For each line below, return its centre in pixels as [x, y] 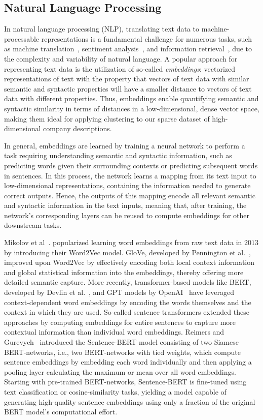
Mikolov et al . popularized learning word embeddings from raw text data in [123, 242]
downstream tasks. [33, 225]
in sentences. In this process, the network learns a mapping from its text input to [130, 175]
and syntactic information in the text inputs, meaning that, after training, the [125, 205]
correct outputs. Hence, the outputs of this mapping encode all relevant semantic [130, 195]
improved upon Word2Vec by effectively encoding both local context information [129, 262]
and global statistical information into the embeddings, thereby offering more [124, 272]
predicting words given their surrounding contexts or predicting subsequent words [131, 165]
